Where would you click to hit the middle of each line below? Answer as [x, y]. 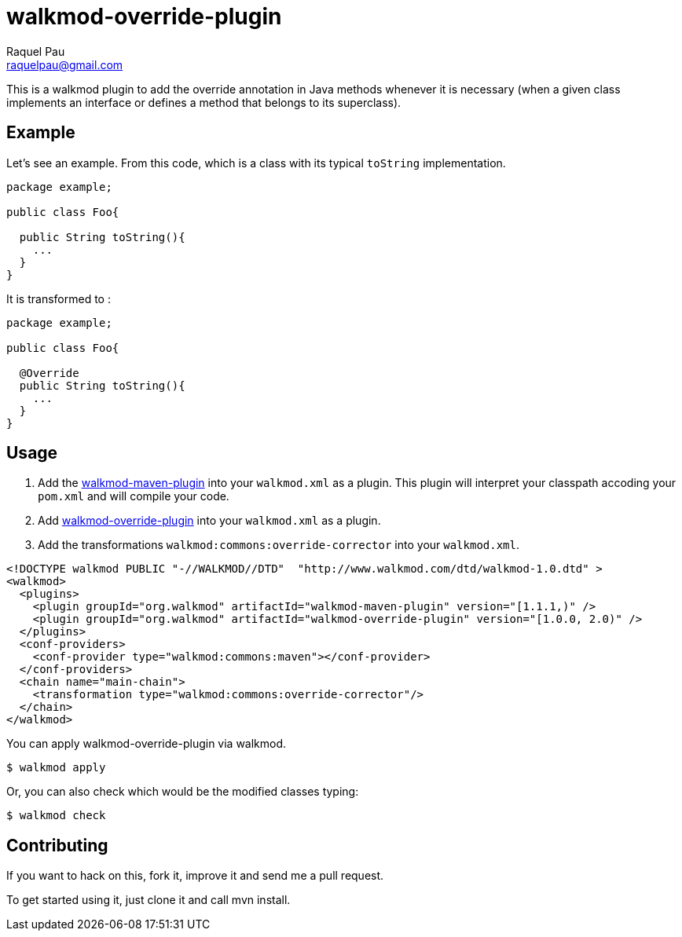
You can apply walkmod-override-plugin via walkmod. [147, 744]
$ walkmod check [56, 816]
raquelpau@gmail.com [65, 64]
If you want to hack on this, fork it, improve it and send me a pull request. [195, 876]
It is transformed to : [59, 298]
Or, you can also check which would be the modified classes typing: [183, 792]
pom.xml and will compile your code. [134, 496]
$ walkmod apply [56, 768]
